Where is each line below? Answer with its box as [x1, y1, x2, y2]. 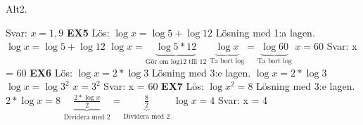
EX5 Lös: [67, 25, 110, 39]
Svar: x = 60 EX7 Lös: [103, 79, 204, 93]
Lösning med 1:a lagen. [215, 25, 315, 39]
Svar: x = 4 [218, 92, 268, 107]
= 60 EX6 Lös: [6, 65, 72, 79]
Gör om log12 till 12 [145, 58, 207, 66]
